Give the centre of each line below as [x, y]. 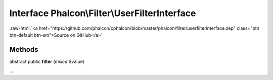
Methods [24, 50]
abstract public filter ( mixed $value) [47, 61]
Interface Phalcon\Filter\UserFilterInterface [103, 13]
